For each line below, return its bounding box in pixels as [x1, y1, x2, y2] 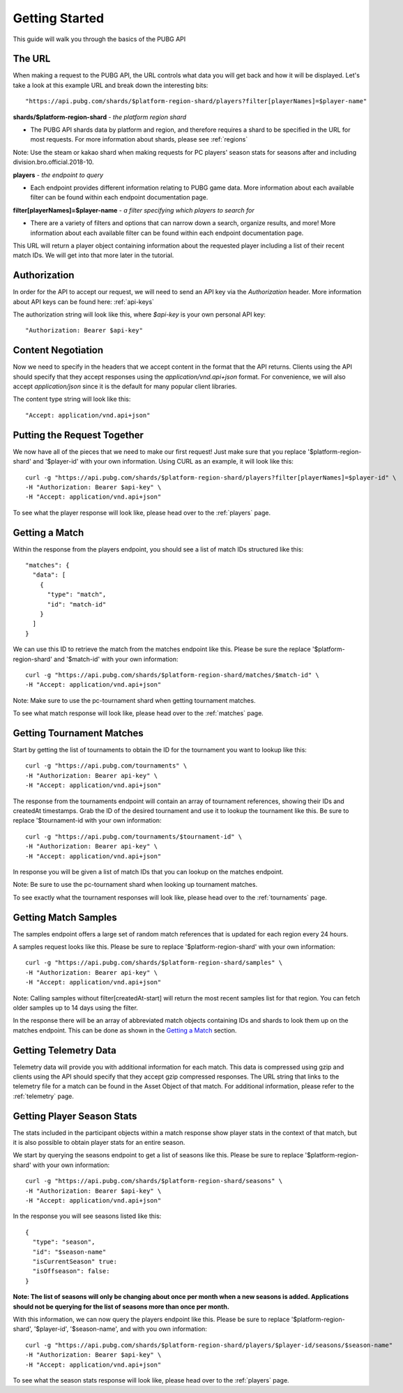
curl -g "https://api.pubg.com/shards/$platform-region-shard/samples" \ [25, 959, 283, 967]
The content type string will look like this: [13, 395, 131, 404]
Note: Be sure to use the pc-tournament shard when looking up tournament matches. [13, 881, 258, 889]
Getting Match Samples [13, 911, 118, 923]
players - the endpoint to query [13, 171, 104, 179]
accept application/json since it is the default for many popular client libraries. [13, 382, 237, 390]
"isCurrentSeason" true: [32, 1258, 118, 1265]
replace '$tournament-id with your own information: [13, 816, 162, 825]
